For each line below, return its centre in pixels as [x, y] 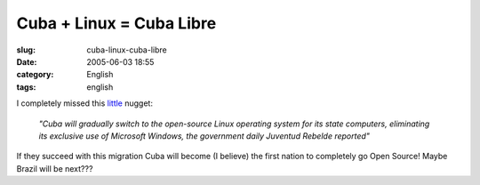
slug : [26, 50]
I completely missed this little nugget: [84, 103]
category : [35, 75]
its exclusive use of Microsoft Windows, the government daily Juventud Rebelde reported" [204, 136]
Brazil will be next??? [55, 168]
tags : [26, 87]
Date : [27, 61]
